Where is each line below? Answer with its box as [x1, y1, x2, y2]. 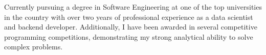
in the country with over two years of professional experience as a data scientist [4, 11, 253, 22]
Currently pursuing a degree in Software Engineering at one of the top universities [4, 2, 262, 12]
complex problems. [4, 41, 63, 52]
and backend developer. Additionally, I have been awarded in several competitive [4, 21, 257, 32]
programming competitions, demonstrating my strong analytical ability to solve [4, 31, 253, 42]
